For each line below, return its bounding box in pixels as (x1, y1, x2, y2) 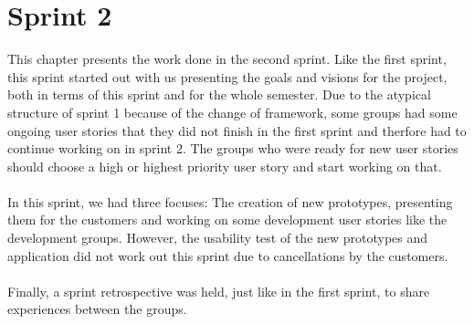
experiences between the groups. (7, 299, 187, 319)
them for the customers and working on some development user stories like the (7, 210, 448, 229)
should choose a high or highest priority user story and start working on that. (7, 156, 442, 175)
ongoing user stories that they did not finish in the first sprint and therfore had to (7, 120, 467, 140)
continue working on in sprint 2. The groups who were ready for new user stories (7, 139, 458, 158)
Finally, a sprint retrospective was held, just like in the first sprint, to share (7, 281, 430, 300)
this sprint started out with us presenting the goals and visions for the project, (7, 67, 448, 86)
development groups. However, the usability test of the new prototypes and (7, 228, 428, 247)
